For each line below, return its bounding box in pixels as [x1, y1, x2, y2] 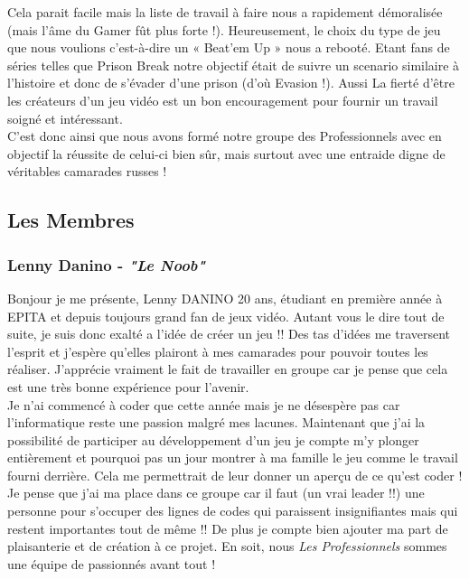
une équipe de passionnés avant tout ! [7, 554, 216, 573]
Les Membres [7, 206, 135, 234]
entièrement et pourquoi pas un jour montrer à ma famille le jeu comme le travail [7, 448, 458, 467]
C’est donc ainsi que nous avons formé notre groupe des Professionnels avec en [7, 126, 442, 145]
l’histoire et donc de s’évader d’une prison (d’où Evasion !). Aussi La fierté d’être [7, 73, 455, 92]
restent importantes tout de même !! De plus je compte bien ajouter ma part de [7, 518, 448, 537]
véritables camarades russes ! [7, 162, 167, 181]
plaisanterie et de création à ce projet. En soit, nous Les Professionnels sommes [7, 537, 447, 556]
